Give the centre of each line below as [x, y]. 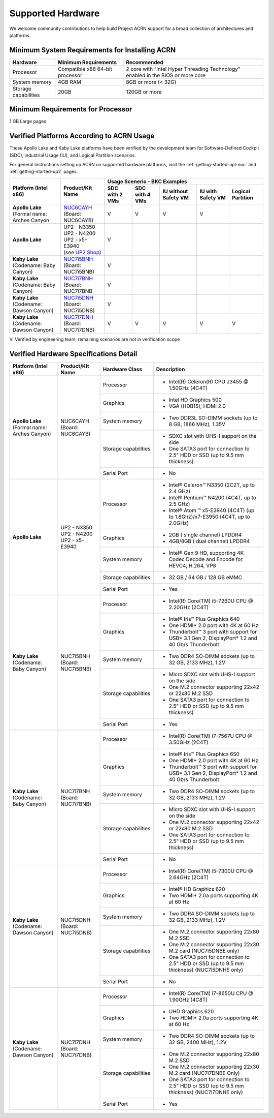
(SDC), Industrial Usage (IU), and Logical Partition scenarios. [73, 155]
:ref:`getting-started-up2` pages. [44, 172]
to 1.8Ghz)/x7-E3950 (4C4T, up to [210, 517]
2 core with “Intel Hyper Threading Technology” [183, 69]
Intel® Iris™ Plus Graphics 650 [204, 754]
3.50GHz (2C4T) [189, 742]
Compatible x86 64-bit [85, 69]
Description [170, 369]
